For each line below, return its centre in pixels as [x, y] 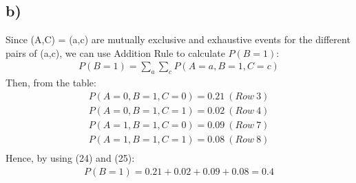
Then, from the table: [51, 83]
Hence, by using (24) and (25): [70, 157]
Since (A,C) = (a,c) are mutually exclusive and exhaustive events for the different [178, 39]
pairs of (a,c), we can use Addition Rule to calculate [115, 52]
